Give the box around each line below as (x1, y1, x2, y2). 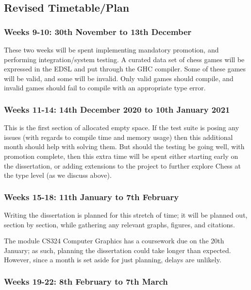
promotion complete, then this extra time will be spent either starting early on (4, 151, 238, 161)
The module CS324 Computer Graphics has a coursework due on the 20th (4, 236, 224, 246)
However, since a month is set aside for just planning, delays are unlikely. (4, 255, 221, 265)
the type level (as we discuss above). (4, 170, 112, 180)
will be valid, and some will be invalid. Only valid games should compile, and (4, 73, 234, 83)
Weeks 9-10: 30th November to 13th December (4, 25, 192, 37)
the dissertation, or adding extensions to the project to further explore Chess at (4, 160, 241, 171)
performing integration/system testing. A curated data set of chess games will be (4, 54, 245, 64)
